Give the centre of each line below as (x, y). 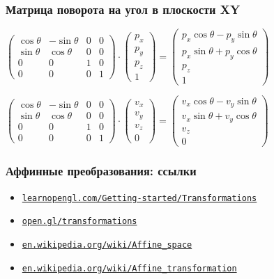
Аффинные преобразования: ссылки (101, 171)
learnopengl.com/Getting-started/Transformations (139, 198)
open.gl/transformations (79, 222)
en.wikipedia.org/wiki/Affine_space (107, 245)
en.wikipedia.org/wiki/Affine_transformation (129, 268)
